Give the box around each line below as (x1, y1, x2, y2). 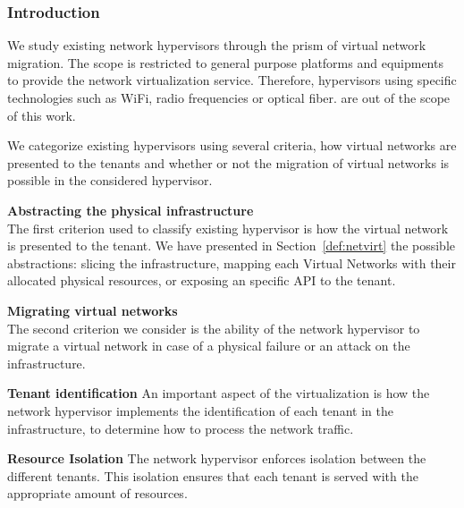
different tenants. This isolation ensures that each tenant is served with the (7, 466, 418, 485)
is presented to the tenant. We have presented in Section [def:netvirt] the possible (7, 236, 456, 255)
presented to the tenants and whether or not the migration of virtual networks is (7, 153, 450, 172)
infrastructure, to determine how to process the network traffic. (7, 419, 354, 437)
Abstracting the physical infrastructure (7, 200, 254, 219)
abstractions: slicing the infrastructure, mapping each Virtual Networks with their (7, 253, 456, 272)
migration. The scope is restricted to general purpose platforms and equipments (7, 53, 443, 72)
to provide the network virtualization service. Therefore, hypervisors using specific (7, 71, 457, 89)
